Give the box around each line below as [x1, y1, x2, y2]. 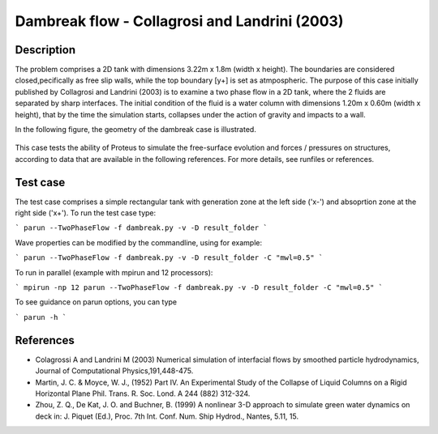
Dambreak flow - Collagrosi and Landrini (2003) [15, 12, 344, 30]
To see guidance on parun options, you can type [15, 297, 178, 307]
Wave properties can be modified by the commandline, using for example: [15, 237, 263, 247]
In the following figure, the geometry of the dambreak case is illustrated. [15, 125, 257, 134]
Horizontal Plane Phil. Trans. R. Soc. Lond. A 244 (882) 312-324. [35, 389, 251, 398]
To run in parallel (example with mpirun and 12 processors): [15, 267, 213, 277]
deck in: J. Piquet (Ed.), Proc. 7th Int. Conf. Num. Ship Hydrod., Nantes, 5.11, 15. [35, 411, 299, 421]
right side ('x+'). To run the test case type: [15, 208, 157, 218]
